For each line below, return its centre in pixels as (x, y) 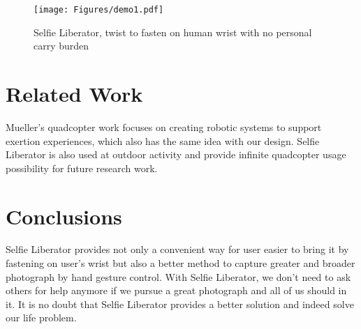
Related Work (74, 94)
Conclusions (64, 216)
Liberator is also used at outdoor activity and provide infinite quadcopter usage (176, 154)
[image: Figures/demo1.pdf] (99, 10)
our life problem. (41, 317)
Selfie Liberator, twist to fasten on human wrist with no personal (173, 32)
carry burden (61, 46)
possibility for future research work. (82, 168)
